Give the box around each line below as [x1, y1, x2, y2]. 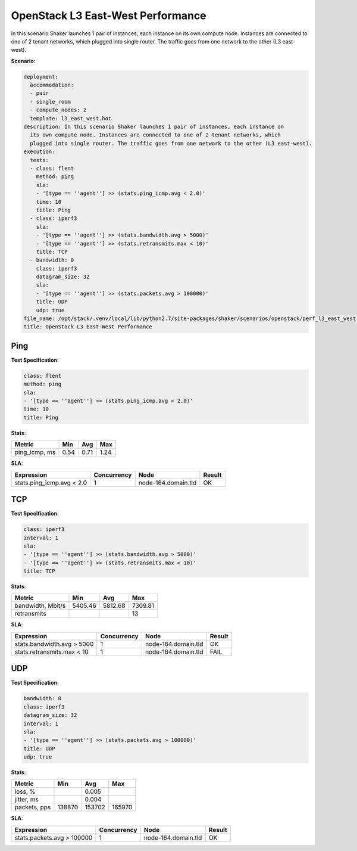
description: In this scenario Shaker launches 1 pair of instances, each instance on [23, 123, 284, 131]
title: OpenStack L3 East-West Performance [23, 324, 153, 330]
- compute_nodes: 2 [30, 107, 87, 113]
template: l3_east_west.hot [30, 115, 112, 122]
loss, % [14, 787, 36, 796]
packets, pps [14, 803, 51, 812]
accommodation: [30, 82, 74, 89]
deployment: [23, 73, 59, 80]
